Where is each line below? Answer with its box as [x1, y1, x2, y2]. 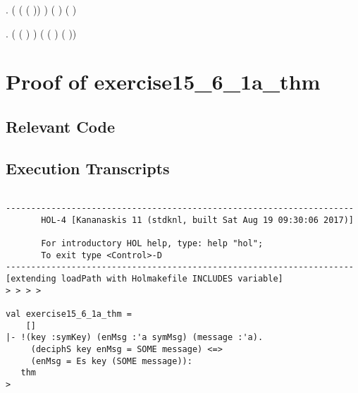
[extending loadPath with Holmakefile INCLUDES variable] [6, 274, 283, 284]
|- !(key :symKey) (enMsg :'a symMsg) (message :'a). [6, 332, 264, 343]
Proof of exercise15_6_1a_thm [6, 67, 321, 96]
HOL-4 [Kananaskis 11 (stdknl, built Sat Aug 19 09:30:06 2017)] [41, 214, 354, 225]
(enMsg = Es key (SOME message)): [30, 356, 192, 366]
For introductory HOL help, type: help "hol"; [41, 238, 264, 249]
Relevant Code [6, 115, 115, 137]
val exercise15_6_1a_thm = [6, 309, 132, 320]
